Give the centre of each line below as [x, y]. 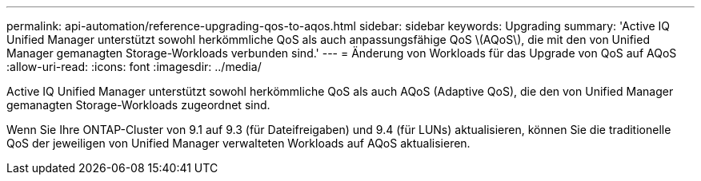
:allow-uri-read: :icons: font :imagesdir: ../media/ [134, 67]
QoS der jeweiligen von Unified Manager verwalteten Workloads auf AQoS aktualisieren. [238, 143]
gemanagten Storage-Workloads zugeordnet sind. [138, 105]
